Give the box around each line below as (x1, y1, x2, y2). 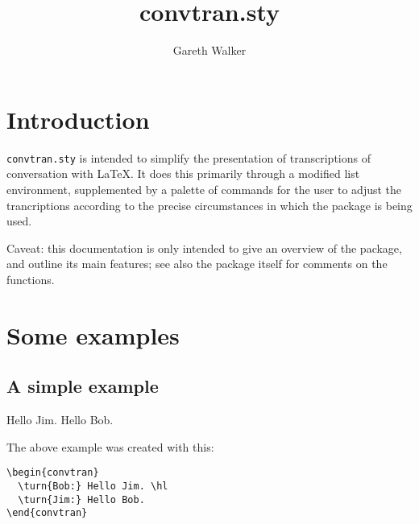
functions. (6, 270, 55, 287)
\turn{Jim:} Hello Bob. (18, 493, 145, 505)
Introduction (6, 102, 150, 135)
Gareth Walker (172, 42, 247, 59)
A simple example (6, 373, 159, 398)
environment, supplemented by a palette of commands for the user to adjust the (6, 180, 402, 197)
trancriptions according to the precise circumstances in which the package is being (6, 196, 413, 213)
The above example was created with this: (6, 438, 214, 455)
